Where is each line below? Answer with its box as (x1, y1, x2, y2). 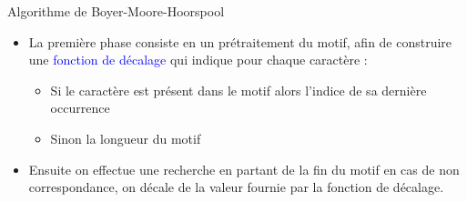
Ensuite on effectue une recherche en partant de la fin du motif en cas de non (28, 159, 460, 178)
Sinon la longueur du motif (50, 128, 201, 147)
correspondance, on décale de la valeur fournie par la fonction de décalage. (28, 177, 444, 197)
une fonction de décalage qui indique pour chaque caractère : (28, 50, 368, 69)
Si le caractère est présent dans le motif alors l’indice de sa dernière (50, 80, 427, 99)
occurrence (50, 98, 110, 117)
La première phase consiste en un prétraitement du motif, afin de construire (28, 32, 452, 51)
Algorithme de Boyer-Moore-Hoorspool (7, 2, 225, 20)
